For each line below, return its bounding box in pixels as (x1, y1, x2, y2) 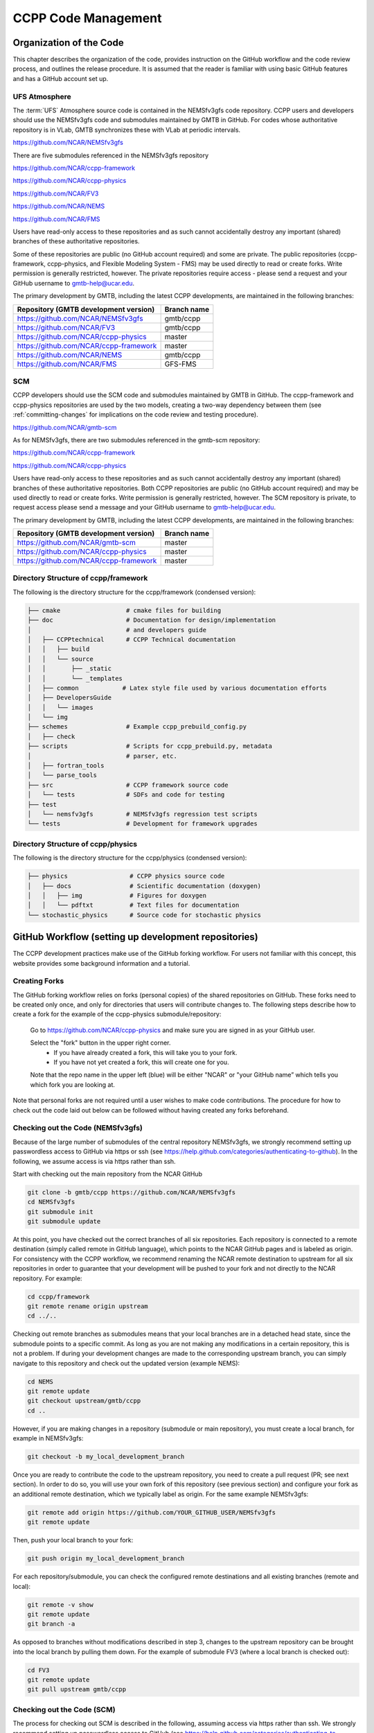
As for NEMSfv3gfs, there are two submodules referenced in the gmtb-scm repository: (12, 435, 260, 444)
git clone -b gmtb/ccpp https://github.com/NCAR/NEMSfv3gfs (27, 1188, 236, 1196)
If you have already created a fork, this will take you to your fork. (53, 1048, 238, 1056)
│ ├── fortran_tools (27, 762, 105, 769)
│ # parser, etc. (27, 752, 178, 760)
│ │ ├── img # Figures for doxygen (27, 891, 207, 899)
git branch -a (27, 1620, 75, 1628)
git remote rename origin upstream (27, 1303, 148, 1310)
